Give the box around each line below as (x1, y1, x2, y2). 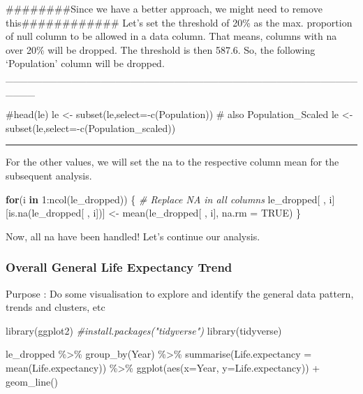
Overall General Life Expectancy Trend (6, 258, 232, 276)
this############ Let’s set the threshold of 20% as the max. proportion (6, 15, 353, 29)
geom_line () (6, 374, 59, 388)
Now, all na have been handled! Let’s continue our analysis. (6, 228, 260, 243)
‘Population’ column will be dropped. (6, 56, 165, 71)
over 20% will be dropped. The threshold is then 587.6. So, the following (6, 42, 316, 57)
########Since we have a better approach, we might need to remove (6, 1, 323, 15)
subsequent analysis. (6, 168, 92, 182)
